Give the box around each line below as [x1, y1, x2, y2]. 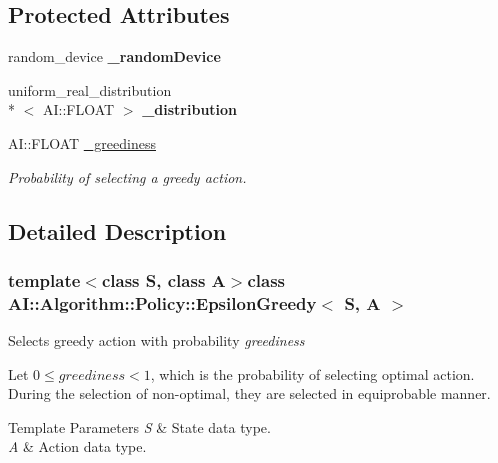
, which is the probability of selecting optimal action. [150, 363, 475, 384]
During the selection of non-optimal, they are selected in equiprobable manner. [8, 383, 491, 404]
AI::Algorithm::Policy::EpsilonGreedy [8, 290, 317, 315]
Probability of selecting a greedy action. [8, 166, 247, 187]
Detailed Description [8, 215, 227, 246]
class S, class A [101, 267, 226, 292]
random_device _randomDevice [8, 46, 221, 67]
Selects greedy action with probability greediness [8, 330, 305, 351]
